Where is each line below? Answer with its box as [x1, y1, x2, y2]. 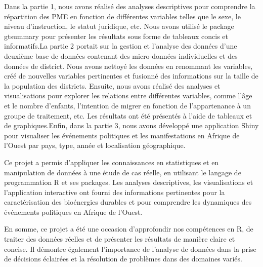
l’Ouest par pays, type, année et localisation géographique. [4, 140, 186, 150]
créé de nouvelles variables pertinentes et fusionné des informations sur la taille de [4, 70, 258, 81]
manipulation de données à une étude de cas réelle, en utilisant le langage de [4, 167, 241, 177]
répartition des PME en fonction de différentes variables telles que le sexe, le [4, 11, 241, 21]
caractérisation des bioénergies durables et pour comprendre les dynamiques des [4, 197, 252, 207]
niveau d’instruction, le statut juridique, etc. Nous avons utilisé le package [4, 21, 234, 31]
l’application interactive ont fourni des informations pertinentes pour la [4, 186, 225, 197]
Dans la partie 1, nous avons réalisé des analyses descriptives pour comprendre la [4, 1, 255, 11]
